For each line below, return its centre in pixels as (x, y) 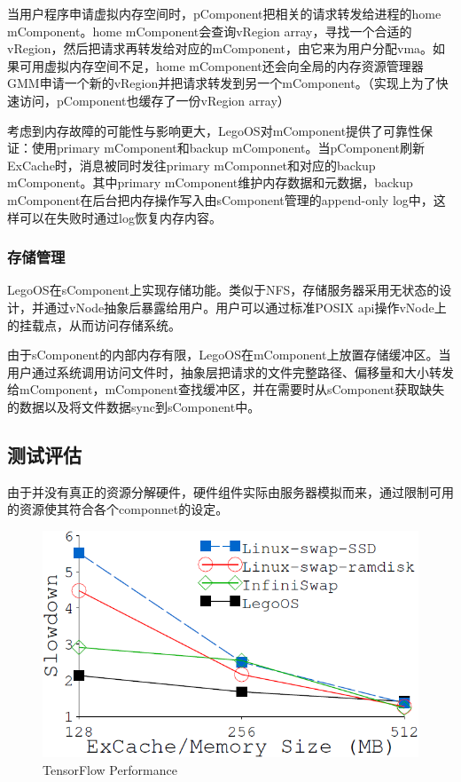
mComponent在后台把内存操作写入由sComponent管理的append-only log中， (220, 199)
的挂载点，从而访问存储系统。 (94, 324)
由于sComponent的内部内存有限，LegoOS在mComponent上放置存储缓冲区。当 (229, 355)
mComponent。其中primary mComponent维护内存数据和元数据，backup (210, 182)
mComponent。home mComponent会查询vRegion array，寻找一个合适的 (210, 31)
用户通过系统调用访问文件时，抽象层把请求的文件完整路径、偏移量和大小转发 (230, 371)
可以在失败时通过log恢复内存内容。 (120, 217)
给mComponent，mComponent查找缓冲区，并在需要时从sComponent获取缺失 (226, 389)
